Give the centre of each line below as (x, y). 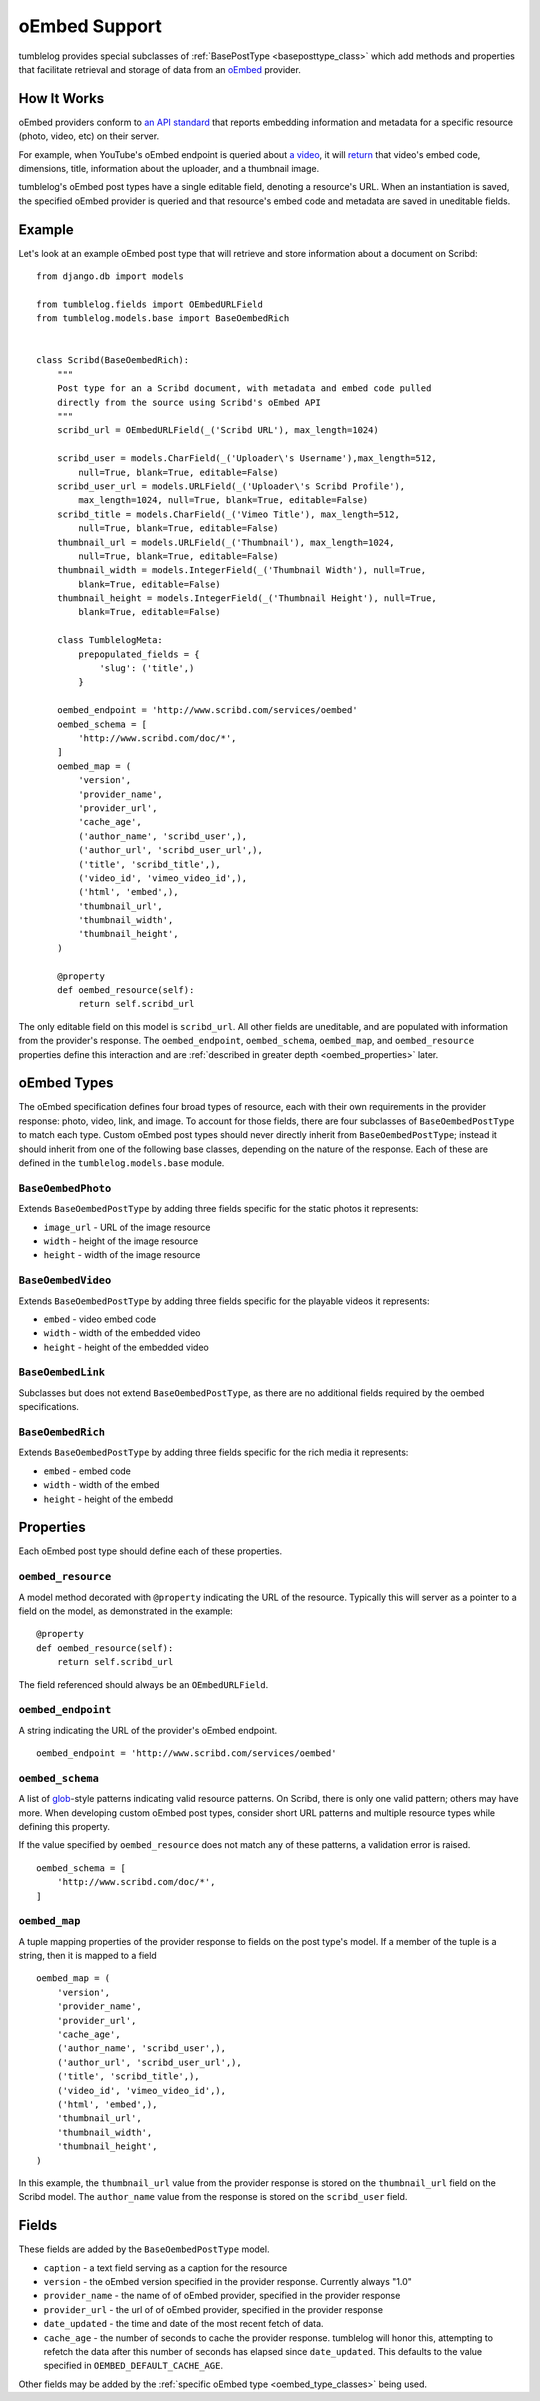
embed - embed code (87, 1471)
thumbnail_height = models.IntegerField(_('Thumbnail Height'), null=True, (246, 598)
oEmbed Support (90, 26)
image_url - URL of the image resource (127, 1227)
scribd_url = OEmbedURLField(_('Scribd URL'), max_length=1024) (217, 430)
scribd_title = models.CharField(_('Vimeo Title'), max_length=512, (228, 514)
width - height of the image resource (121, 1241)
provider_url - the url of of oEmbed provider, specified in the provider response (213, 2309)
